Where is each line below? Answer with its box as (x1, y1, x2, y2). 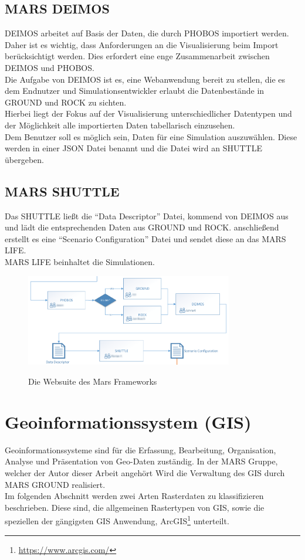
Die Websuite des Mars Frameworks (28, 375, 157, 388)
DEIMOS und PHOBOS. (5, 61, 94, 73)
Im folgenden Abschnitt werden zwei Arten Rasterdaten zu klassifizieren (5, 490, 264, 502)
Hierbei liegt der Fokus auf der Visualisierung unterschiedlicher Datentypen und (5, 107, 292, 120)
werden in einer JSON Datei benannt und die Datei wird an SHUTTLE (5, 142, 263, 154)
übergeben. (5, 153, 44, 165)
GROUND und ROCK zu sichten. (5, 96, 127, 108)
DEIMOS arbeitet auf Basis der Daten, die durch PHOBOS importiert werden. (5, 27, 289, 39)
